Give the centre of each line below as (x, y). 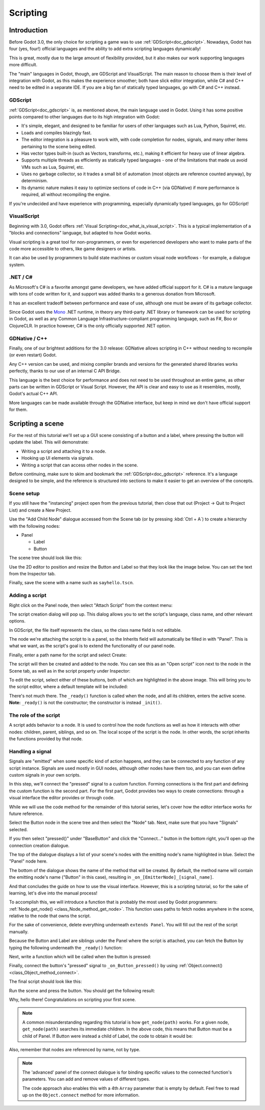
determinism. (35, 181)
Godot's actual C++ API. (34, 394)
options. (17, 621)
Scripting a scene (36, 423)
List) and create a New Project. (40, 510)
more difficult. (23, 65)
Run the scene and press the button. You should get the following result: (82, 990)
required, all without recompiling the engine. (66, 194)
